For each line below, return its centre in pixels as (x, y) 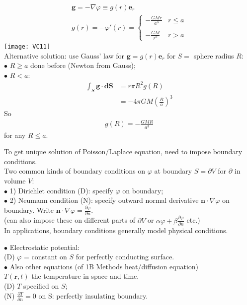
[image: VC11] (27, 46)
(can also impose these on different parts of (70, 220)
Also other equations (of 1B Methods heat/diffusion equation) (104, 266)
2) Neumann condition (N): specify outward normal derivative (104, 200)
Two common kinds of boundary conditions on (75, 171)
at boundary (173, 171)
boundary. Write (29, 210)
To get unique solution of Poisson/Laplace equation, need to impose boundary (123, 152)
